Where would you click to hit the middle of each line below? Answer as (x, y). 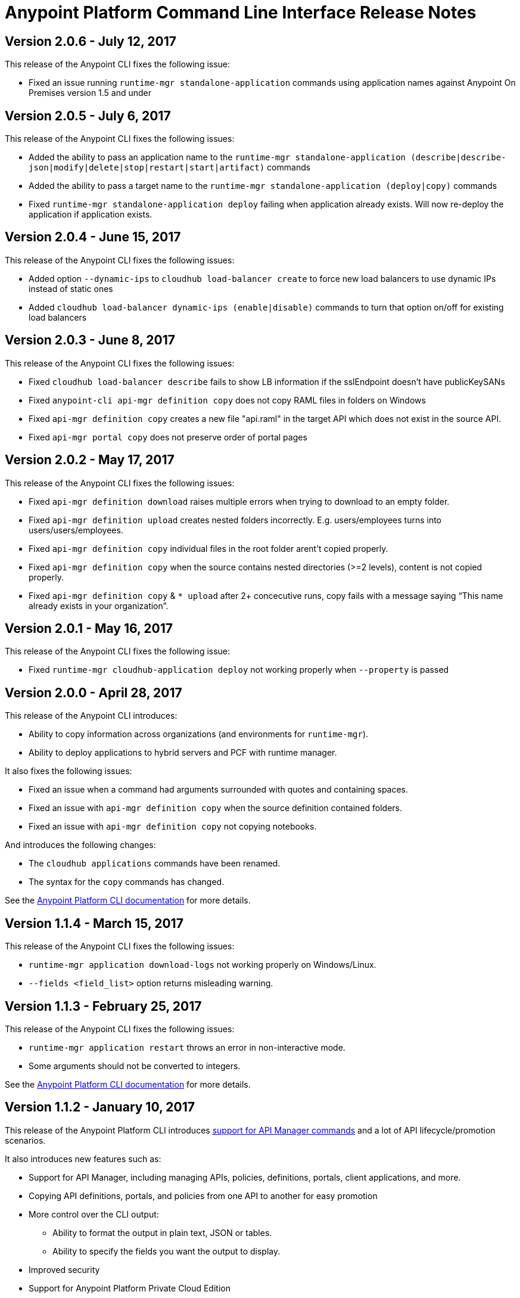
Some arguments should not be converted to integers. (135, 1066)
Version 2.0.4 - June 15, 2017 (93, 237)
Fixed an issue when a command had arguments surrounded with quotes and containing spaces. (219, 790)
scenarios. (25, 1140)
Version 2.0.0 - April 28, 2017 (94, 693)
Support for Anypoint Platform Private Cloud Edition (130, 1288)
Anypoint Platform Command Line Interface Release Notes (241, 13)
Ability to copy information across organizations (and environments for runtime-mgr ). (199, 734)
